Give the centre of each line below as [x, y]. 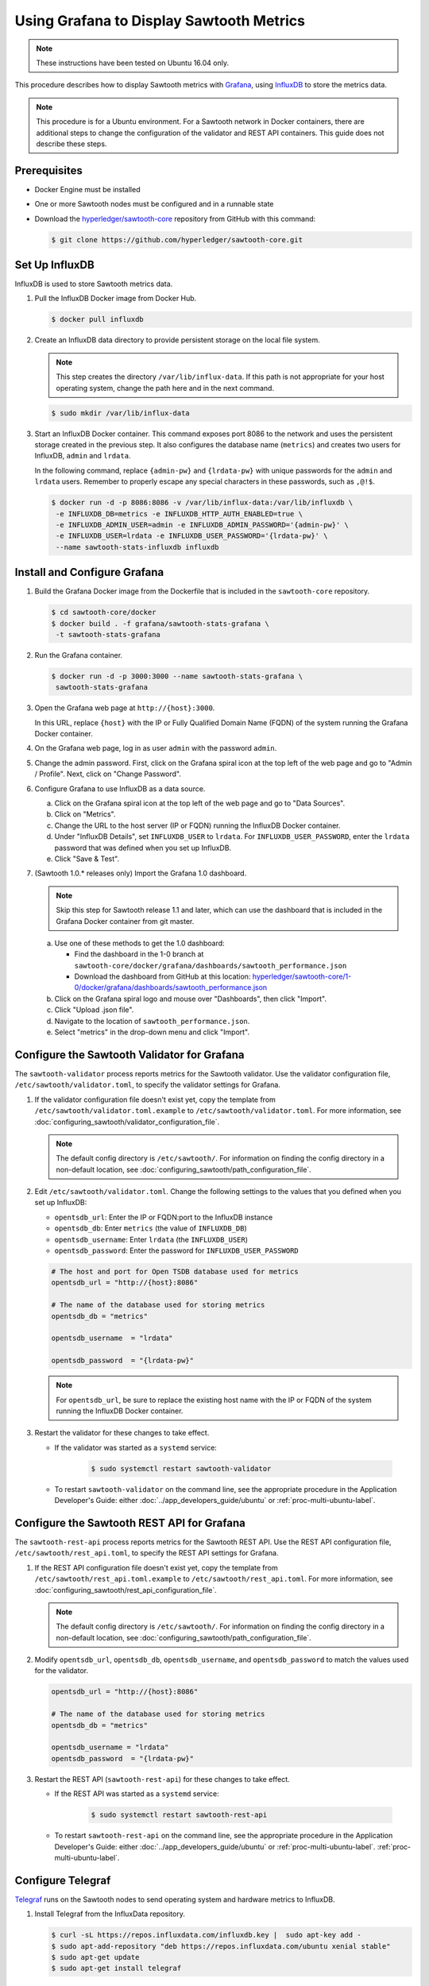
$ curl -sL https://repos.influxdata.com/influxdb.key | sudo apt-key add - [206, 1935]
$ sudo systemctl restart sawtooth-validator [181, 1468]
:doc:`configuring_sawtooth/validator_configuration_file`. [127, 1122]
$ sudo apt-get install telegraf [116, 1969]
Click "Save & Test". [87, 859]
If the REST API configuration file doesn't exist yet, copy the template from [156, 1567]
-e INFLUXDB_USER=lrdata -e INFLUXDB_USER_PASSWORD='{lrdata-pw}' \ [192, 536]
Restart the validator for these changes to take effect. [122, 1433]
